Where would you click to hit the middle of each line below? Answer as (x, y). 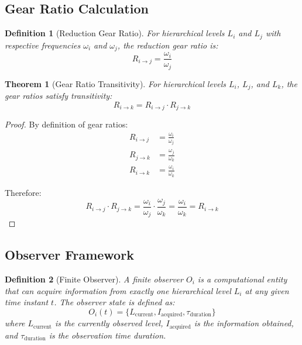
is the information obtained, (244, 323)
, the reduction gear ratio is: (168, 45)
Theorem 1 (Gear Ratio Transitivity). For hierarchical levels (116, 83)
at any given (267, 290)
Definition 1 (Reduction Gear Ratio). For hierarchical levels (115, 33)
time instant (27, 302)
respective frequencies (43, 45)
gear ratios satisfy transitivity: (59, 96)
